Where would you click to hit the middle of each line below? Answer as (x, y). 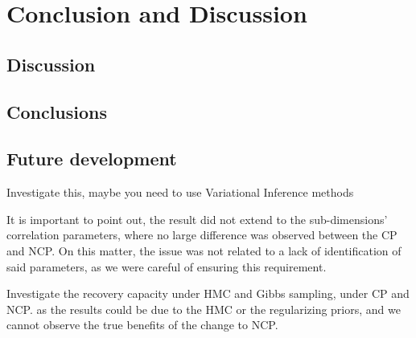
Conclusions (57, 111)
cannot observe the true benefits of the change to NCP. (142, 325)
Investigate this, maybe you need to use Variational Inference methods (180, 192)
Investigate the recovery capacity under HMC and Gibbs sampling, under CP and (208, 293)
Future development (92, 159)
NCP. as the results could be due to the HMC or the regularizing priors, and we (204, 309)
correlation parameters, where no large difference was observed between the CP (202, 235)
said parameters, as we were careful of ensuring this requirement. (167, 266)
